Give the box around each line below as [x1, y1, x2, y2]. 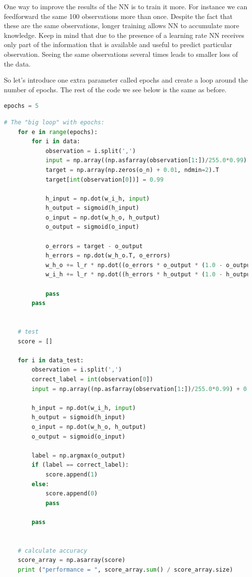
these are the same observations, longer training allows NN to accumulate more [4, 20, 239, 31]
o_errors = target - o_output [45, 242, 143, 250]
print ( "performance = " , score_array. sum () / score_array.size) [17, 566, 233, 573]
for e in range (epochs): [17, 128, 98, 136]
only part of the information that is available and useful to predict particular [4, 39, 232, 50]
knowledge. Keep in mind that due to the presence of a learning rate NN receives [4, 30, 245, 40]
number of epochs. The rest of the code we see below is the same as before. [4, 84, 227, 94]
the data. [4, 58, 31, 68]
